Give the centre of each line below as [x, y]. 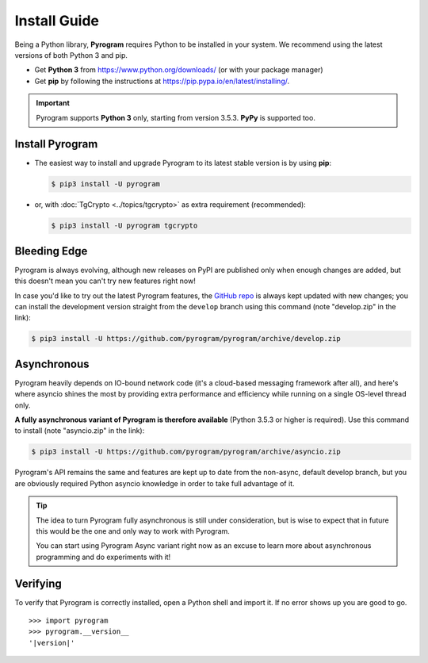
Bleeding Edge [51, 251]
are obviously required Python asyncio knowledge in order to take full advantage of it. [155, 483]
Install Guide [57, 21]
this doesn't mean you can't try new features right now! [105, 281]
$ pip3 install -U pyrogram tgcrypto [124, 226]
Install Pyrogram [56, 144]
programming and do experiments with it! [103, 557]
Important [53, 103]
